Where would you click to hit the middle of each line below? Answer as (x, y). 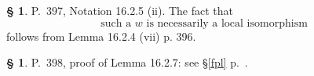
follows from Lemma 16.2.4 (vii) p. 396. (101, 36)
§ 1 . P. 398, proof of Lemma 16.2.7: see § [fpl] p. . (127, 62)
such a (116, 23)
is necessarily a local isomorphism (227, 23)
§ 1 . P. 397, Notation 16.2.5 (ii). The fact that (120, 10)
